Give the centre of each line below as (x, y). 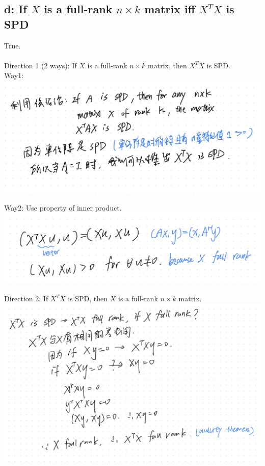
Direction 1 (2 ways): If (41, 65)
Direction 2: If (26, 298)
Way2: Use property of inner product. (63, 207)
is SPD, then (88, 298)
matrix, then (167, 65)
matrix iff (170, 9)
